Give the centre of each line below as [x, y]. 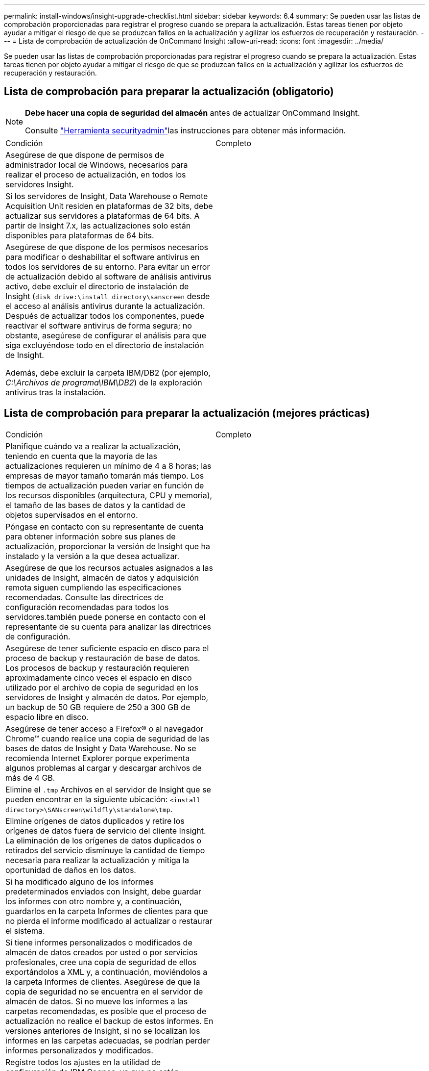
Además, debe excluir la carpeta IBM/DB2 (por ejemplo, [108, 372]
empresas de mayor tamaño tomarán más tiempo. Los [105, 475]
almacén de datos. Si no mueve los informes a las [97, 1001]
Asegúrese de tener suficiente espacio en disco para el [107, 648]
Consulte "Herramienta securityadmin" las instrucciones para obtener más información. [186, 130]
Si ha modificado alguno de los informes [80, 881]
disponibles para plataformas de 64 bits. [80, 235]
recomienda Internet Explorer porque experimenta [98, 758]
